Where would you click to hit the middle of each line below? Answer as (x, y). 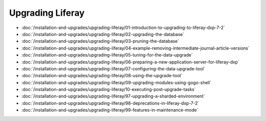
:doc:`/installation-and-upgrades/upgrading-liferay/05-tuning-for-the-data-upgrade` (107, 55)
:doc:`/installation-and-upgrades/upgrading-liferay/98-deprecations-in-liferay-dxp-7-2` (110, 103)
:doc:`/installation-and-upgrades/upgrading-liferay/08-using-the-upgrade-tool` (102, 76)
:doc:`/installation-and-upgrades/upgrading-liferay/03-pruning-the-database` (100, 41)
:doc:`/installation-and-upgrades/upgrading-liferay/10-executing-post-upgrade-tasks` (109, 90)
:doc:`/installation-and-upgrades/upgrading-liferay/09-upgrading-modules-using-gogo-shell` (116, 82)
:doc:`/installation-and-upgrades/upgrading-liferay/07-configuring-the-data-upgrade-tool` (113, 68)
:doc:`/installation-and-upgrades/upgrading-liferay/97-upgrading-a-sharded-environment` (113, 96)
